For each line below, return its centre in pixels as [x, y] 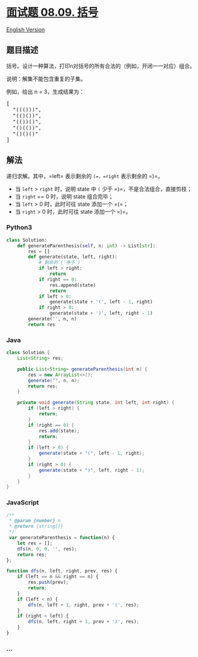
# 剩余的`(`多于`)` [61, 263]
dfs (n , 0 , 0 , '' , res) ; [47, 549]
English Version [26, 29]
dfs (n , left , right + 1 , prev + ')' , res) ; [84, 622]
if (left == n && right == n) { [58, 577]
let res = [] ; [35, 543]
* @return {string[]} [36, 527]
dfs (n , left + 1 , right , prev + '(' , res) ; [84, 605]
